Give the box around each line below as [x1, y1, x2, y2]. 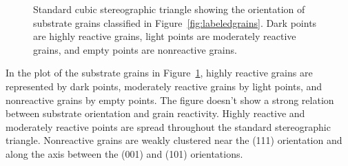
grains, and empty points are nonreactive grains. [33, 42, 237, 56]
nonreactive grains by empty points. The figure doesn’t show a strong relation [6, 92, 334, 107]
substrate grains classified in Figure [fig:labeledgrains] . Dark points [33, 15, 317, 30]
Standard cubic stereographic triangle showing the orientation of [33, 2, 305, 16]
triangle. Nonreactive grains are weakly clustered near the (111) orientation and [6, 133, 342, 147]
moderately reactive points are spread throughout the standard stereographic [6, 119, 331, 134]
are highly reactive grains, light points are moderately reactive [33, 29, 296, 43]
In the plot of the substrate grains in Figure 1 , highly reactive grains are [6, 65, 313, 80]
